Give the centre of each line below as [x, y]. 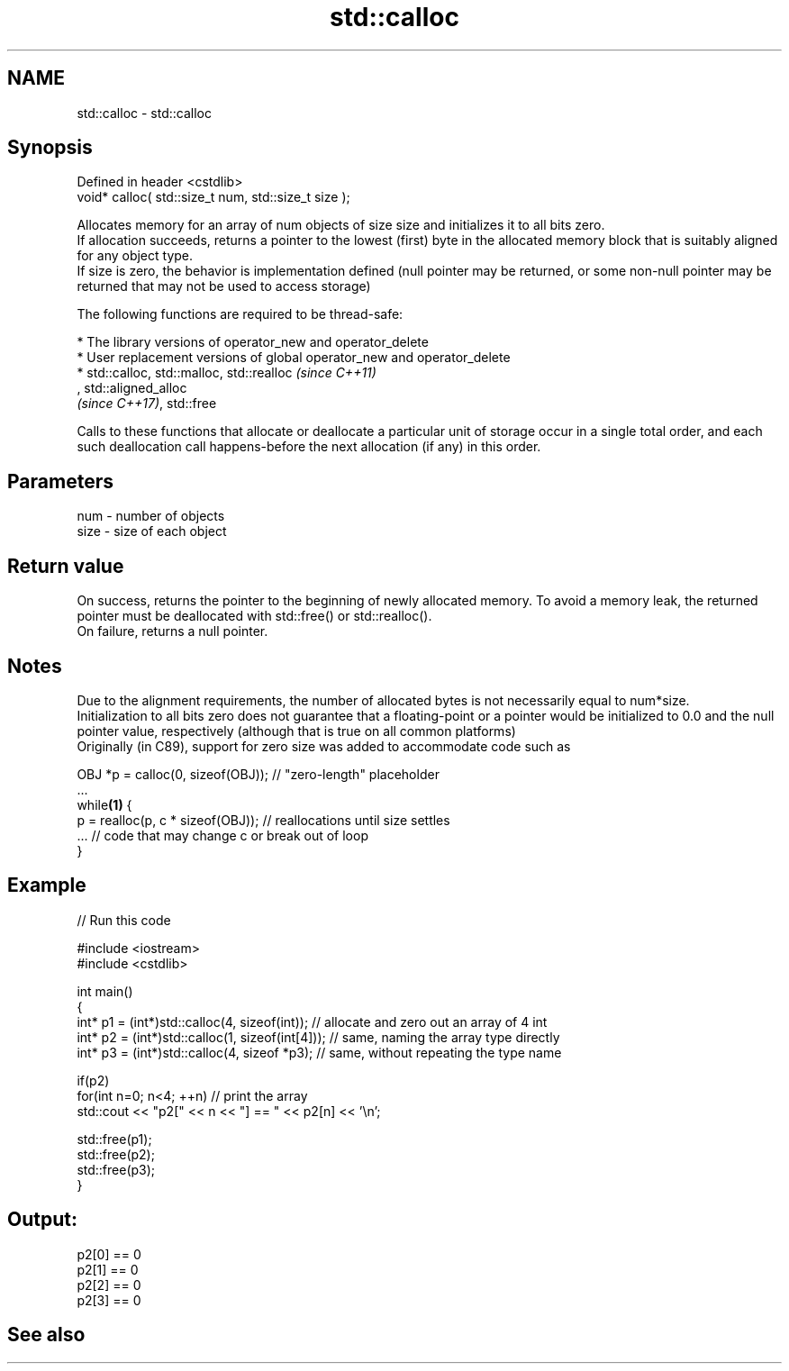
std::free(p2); [116, 1154]
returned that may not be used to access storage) [224, 286]
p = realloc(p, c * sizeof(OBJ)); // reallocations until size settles [263, 820]
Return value [66, 566]
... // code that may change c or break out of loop [222, 835]
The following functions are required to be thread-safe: [240, 314]
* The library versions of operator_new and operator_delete [253, 342]
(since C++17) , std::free [147, 404]
